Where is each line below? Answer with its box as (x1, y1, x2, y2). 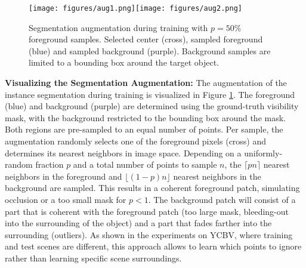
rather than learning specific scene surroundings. (5, 251, 182, 264)
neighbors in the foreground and (5, 170, 122, 182)
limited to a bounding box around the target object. (29, 56, 220, 69)
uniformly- (244, 146, 283, 159)
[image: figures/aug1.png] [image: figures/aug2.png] (29, 4, 242, 13)
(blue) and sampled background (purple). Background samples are (29, 44, 271, 57)
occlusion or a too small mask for (5, 193, 126, 205)
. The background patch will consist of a (148, 193, 296, 205)
